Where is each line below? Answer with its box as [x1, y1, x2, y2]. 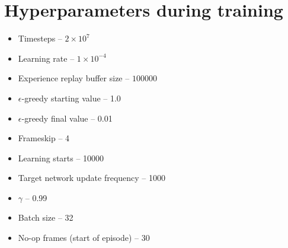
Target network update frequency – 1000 [18, 171, 166, 184]
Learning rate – [18, 52, 75, 64]
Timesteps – [18, 32, 62, 44]
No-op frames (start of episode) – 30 [18, 231, 150, 244]
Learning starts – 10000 [18, 151, 104, 164]
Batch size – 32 [18, 211, 73, 224]
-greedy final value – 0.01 [21, 112, 113, 124]
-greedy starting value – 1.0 [21, 91, 121, 104]
